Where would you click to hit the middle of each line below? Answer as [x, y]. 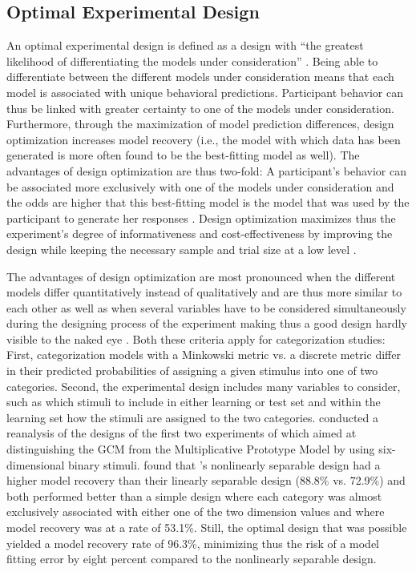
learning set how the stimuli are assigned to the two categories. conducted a [193, 417]
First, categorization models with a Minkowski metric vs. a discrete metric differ [204, 354]
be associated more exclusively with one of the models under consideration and [200, 186]
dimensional [36, 464]
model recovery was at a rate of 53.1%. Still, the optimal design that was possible [207, 528]
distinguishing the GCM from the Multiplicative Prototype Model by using [191, 449]
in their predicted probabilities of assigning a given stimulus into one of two [192, 371]
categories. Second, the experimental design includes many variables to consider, [204, 386]
